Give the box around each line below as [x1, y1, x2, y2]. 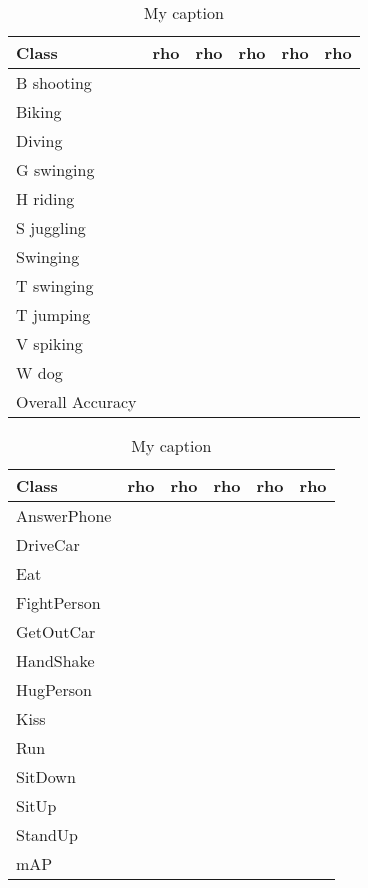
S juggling [16, 216, 86, 239]
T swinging [16, 274, 94, 297]
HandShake [16, 649, 95, 672]
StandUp [16, 823, 78, 846]
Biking [16, 100, 62, 123]
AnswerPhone [16, 504, 112, 527]
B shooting [16, 71, 92, 94]
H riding [16, 187, 75, 210]
